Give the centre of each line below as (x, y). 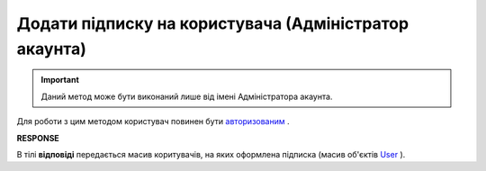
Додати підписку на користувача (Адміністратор (213, 23)
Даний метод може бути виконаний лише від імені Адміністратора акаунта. (187, 96)
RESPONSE (38, 138)
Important (60, 80)
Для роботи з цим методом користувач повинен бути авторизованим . (153, 121)
